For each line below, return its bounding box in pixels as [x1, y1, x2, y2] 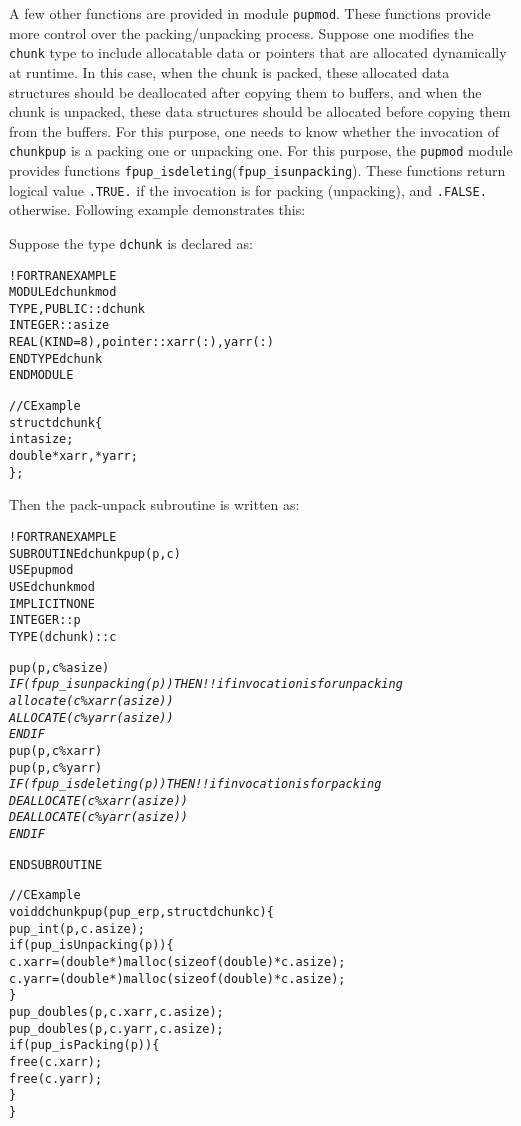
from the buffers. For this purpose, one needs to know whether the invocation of [9, 120, 499, 141]
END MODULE [9, 368, 74, 383]
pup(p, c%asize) [9, 660, 110, 675]
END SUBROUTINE [9, 857, 103, 872]
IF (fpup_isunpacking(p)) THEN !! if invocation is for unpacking [9, 677, 403, 692]
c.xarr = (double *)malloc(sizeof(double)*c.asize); [9, 955, 346, 970]
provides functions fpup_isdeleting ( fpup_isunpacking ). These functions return [9, 159, 506, 180]
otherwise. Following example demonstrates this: [9, 199, 306, 220]
